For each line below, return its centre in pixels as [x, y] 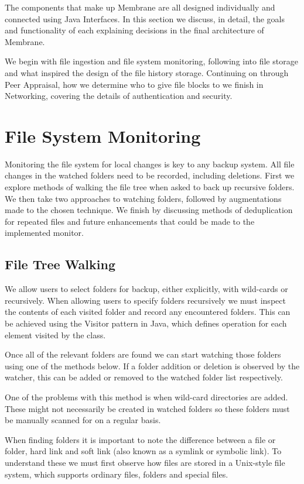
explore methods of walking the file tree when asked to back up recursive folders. [150, 187]
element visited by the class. [55, 334]
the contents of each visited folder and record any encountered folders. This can [148, 312]
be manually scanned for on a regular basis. [83, 420]
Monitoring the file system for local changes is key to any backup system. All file [150, 164]
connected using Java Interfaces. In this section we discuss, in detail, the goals [145, 18]
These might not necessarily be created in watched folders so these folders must [147, 408]
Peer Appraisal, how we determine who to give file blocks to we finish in [134, 84]
